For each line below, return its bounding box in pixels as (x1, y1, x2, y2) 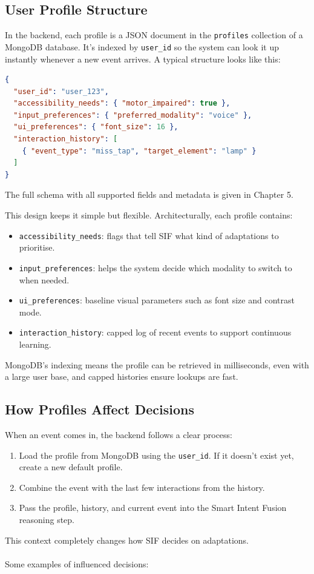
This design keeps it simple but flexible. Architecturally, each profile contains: (5, 209, 293, 221)
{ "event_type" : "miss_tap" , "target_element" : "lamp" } (22, 146, 257, 155)
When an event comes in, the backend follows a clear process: (5, 428, 232, 441)
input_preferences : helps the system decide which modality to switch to (19, 261, 292, 274)
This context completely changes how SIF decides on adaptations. (5, 533, 249, 546)
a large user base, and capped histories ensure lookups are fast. (5, 370, 238, 383)
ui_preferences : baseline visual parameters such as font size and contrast (19, 294, 295, 306)
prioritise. (19, 241, 55, 254)
